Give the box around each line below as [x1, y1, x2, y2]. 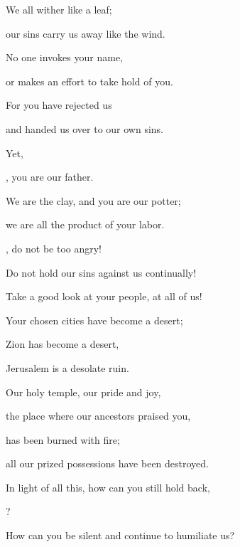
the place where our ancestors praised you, [6, 408, 191, 423]
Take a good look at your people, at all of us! [6, 289, 202, 304]
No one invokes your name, [6, 50, 123, 65]
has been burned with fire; [6, 432, 120, 447]
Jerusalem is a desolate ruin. [6, 360, 129, 375]
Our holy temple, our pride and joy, [6, 384, 161, 399]
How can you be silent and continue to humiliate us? [6, 528, 235, 543]
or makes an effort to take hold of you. [6, 73, 173, 88]
